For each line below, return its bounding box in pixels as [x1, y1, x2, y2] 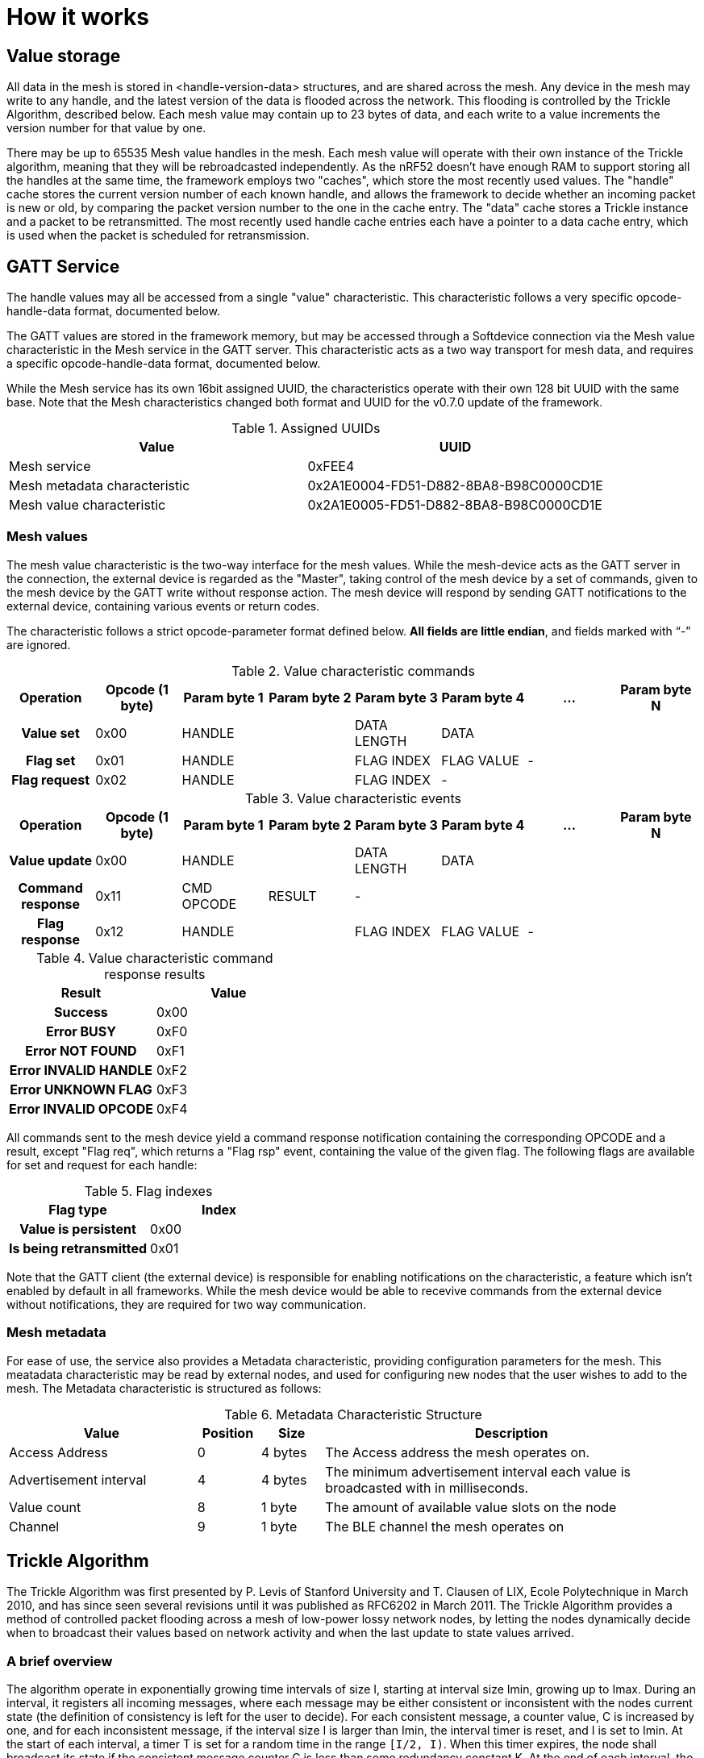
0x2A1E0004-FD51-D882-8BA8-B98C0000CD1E [307, 477, 603, 494]
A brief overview [6, 1652, 113, 1669]
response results [104, 965, 206, 982]
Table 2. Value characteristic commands [231, 662, 475, 679]
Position [202, 1424, 254, 1441]
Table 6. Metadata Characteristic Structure [224, 1406, 482, 1423]
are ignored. [6, 637, 71, 652]
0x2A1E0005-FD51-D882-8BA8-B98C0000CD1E [307, 497, 602, 514]
